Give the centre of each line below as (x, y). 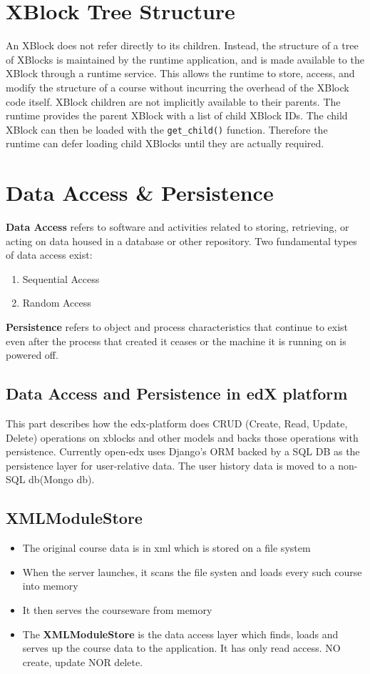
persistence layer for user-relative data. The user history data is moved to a (170, 465)
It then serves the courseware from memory (117, 609)
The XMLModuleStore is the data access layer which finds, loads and (180, 634)
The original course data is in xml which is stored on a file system (166, 548)
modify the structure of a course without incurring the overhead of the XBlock (178, 87)
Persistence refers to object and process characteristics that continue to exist (177, 327)
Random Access (57, 303)
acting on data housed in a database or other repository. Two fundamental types (181, 241)
